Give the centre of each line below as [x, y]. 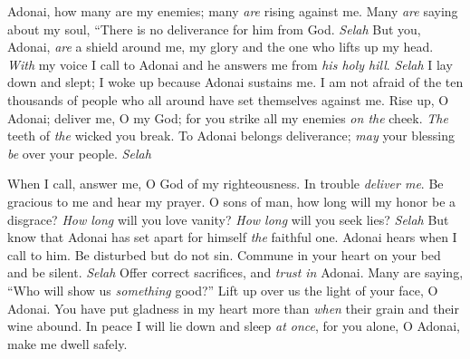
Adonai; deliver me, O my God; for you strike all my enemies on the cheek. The [228, 117]
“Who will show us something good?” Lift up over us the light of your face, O [223, 290]
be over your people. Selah [79, 153]
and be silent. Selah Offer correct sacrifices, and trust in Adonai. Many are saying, [235, 272]
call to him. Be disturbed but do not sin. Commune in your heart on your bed [224, 254]
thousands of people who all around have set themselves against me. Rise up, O [228, 99]
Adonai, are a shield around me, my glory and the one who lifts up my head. [221, 47]
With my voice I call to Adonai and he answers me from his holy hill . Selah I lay [230, 64]
